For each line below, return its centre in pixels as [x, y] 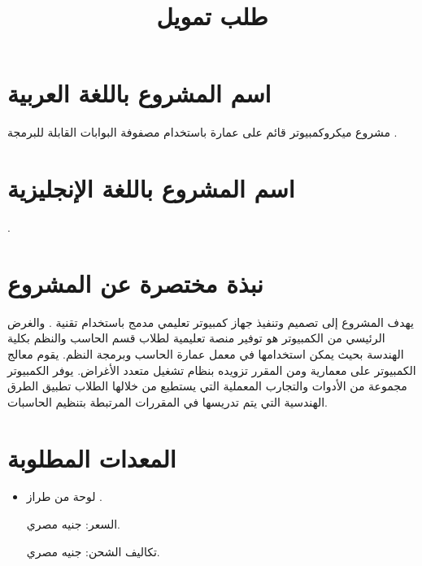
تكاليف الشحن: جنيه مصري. [93, 551]
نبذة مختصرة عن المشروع [135, 283]
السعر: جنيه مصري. [73, 524]
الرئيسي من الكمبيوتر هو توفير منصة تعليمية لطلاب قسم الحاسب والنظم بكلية [196, 338]
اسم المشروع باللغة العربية [139, 93]
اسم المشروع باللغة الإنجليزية [151, 188]
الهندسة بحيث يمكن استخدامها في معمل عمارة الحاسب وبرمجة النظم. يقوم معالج [206, 353]
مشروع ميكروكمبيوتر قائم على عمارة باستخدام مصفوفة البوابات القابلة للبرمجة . [202, 132]
